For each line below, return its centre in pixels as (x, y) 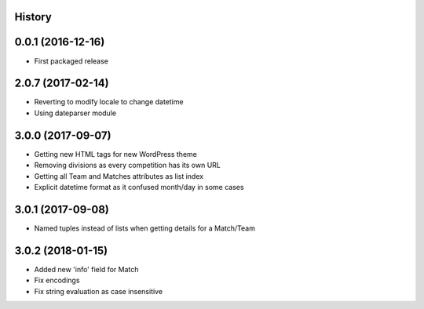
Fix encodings (57, 280)
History (33, 17)
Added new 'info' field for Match (86, 269)
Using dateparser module (75, 113)
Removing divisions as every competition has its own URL (128, 165)
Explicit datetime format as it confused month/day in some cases (139, 187)
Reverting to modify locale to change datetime (109, 102)
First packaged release (71, 61)
